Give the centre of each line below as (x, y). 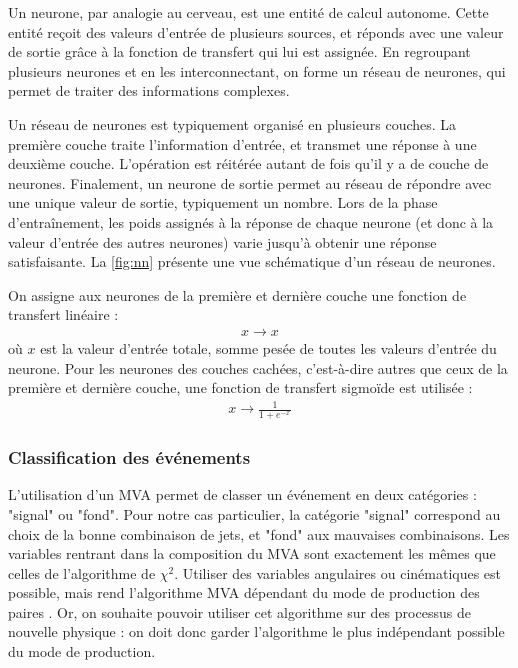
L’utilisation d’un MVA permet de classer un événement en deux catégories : (242, 494)
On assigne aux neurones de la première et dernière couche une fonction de (237, 294)
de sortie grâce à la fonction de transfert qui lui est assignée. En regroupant (239, 51)
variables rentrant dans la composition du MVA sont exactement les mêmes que (252, 553)
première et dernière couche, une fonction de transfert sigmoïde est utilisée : (240, 387)
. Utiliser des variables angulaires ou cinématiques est (338, 572)
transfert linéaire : (63, 314)
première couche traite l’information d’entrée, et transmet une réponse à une (242, 143)
